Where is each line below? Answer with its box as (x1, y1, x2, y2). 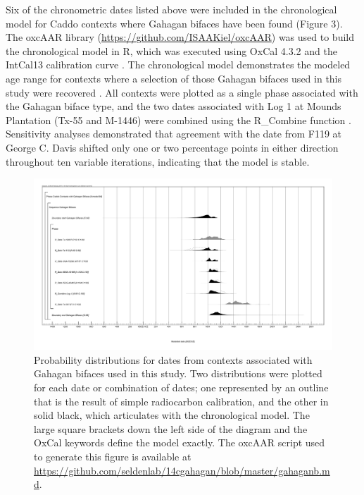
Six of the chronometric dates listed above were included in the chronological (6, 2, 337, 16)
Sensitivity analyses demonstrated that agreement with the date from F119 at (6, 126, 341, 141)
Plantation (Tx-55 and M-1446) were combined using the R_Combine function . (6, 112, 351, 127)
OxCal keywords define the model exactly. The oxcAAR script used (34, 435, 325, 450)
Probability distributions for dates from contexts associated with (34, 352, 313, 367)
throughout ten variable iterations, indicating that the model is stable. (6, 154, 310, 169)
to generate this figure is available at (34, 448, 192, 463)
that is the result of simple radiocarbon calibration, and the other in (34, 393, 329, 408)
